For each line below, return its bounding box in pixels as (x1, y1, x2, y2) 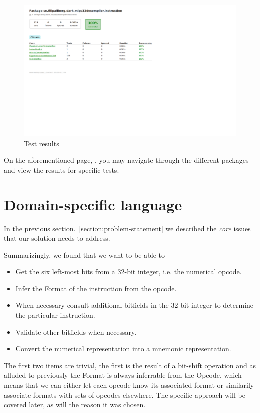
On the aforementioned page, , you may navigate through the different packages (4, 155, 249, 165)
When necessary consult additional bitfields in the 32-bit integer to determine (15, 300, 254, 310)
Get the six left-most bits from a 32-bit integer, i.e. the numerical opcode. (15, 266, 242, 277)
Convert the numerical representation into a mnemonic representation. (15, 343, 231, 354)
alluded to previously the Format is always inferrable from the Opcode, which (4, 370, 242, 380)
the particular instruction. (15, 310, 95, 320)
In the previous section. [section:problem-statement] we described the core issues (4, 223, 251, 233)
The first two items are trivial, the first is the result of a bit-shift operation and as (4, 360, 256, 370)
